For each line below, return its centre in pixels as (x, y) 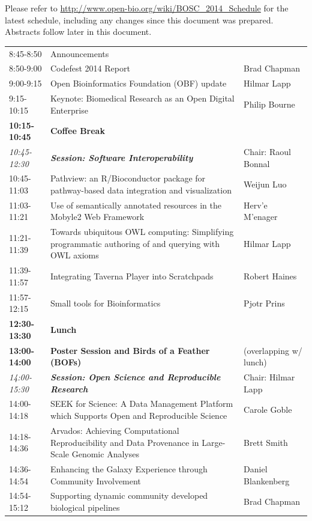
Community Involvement (95, 480)
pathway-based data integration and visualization (141, 190)
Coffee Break (77, 131)
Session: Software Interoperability (121, 157)
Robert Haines (270, 276)
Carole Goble (268, 410)
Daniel (256, 468)
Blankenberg (267, 480)
